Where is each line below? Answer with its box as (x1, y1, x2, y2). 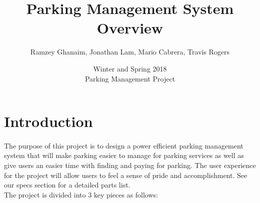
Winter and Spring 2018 (93, 63, 167, 73)
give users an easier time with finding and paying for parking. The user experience (4, 160, 256, 170)
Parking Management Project (84, 73, 175, 83)
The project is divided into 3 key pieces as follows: (4, 189, 158, 199)
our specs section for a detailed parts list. (4, 179, 130, 190)
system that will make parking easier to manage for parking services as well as (4, 150, 244, 160)
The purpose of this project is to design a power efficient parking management (4, 140, 243, 150)
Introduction (4, 111, 93, 131)
